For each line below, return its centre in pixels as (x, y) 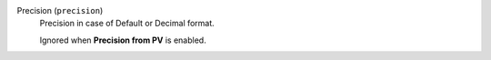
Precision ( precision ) (60, 10)
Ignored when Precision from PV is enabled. (123, 40)
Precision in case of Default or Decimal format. (127, 24)
